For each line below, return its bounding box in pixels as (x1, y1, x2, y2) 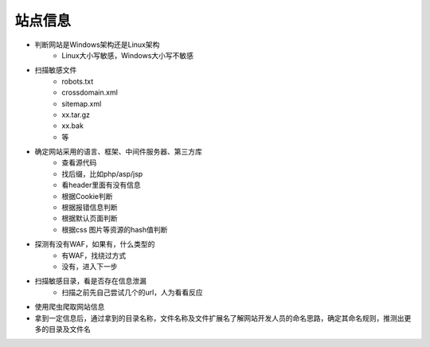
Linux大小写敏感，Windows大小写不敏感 (61, 50, 194, 60)
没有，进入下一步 (61, 261, 118, 271)
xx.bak (61, 121, 84, 131)
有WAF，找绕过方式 (61, 251, 127, 260)
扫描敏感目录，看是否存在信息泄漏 (34, 276, 147, 286)
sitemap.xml (61, 99, 102, 108)
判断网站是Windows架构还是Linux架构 (34, 40, 160, 49)
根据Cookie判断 (61, 191, 113, 201)
